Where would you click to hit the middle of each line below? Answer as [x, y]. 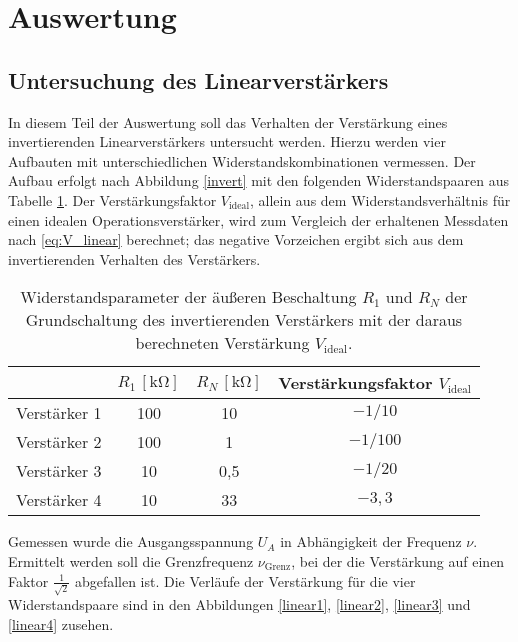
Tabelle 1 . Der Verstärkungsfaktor [112, 199]
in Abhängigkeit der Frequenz [371, 541]
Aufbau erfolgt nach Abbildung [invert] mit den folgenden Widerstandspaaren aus [258, 180]
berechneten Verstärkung [222, 343]
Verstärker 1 [59, 413]
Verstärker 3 [59, 471]
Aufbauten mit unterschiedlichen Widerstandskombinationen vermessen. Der [242, 160]
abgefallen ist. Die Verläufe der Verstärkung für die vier [245, 580]
